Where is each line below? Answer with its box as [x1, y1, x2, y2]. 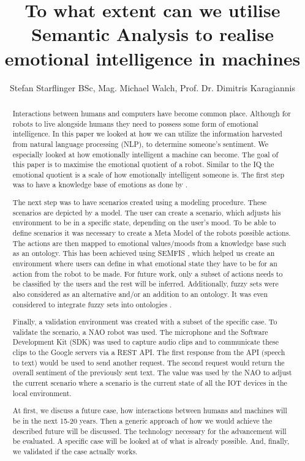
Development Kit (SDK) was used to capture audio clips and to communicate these [12, 337, 279, 347]
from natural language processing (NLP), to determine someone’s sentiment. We [12, 138, 269, 149]
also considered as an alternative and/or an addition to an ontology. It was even [12, 288, 268, 299]
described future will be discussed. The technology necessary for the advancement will [12, 425, 287, 436]
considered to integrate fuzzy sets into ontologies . [12, 299, 172, 309]
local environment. [12, 388, 72, 398]
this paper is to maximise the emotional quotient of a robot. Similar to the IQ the [12, 159, 274, 170]
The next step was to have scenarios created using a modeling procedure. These [12, 197, 267, 208]
